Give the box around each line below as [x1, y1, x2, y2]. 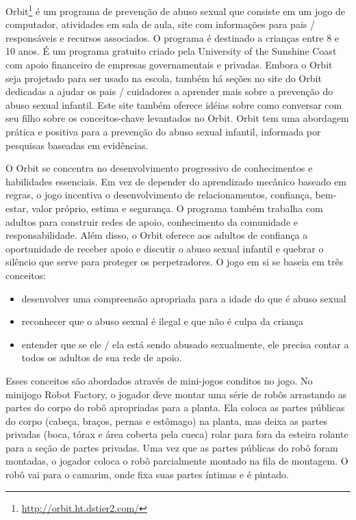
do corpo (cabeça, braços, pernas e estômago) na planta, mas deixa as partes [5, 413, 327, 428]
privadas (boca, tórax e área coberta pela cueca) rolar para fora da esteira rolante [5, 427, 348, 441]
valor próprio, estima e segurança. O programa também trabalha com [31, 200, 323, 215]
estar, [5, 200, 29, 215]
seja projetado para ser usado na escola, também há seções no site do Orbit [5, 70, 322, 85]
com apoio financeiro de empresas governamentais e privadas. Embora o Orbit [5, 57, 333, 72]
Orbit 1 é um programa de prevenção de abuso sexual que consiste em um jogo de [5, 2, 345, 18]
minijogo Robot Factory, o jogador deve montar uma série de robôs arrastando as [5, 387, 347, 401]
